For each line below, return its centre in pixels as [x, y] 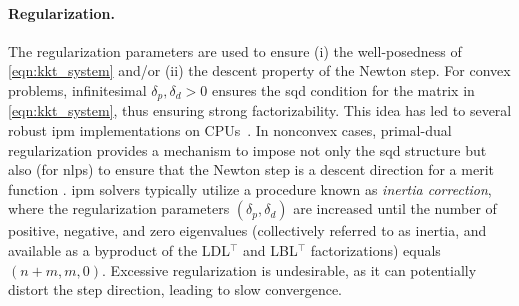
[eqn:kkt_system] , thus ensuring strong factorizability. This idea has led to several [260, 110]
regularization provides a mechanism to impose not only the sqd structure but [247, 149]
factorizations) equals [375, 250]
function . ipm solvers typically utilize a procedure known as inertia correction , [250, 188]
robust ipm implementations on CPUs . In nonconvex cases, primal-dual [230, 130]
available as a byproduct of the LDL [119, 250]
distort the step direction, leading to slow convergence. [175, 289]
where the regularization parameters [119, 208]
